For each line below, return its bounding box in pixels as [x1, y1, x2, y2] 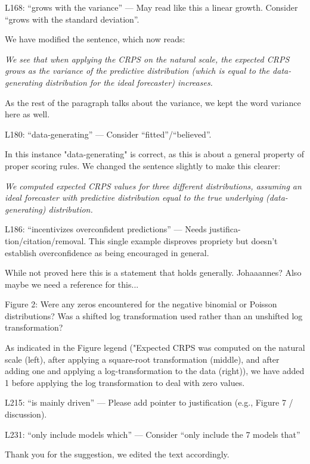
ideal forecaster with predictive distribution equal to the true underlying [5, 191, 263, 204]
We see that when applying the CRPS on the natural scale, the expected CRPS [5, 52, 290, 65]
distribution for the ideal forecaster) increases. [45, 76, 213, 88]
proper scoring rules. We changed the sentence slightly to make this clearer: [5, 159, 281, 172]
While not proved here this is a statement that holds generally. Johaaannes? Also [5, 266, 302, 279]
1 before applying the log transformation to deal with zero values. [5, 376, 245, 388]
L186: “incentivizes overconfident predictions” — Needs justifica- [5, 223, 241, 235]
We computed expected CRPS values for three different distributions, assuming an [5, 179, 302, 192]
